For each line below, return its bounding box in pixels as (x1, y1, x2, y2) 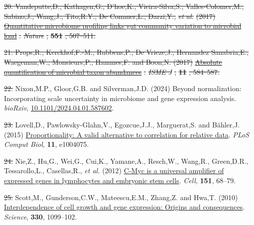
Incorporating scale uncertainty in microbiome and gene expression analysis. (4, 93, 237, 103)
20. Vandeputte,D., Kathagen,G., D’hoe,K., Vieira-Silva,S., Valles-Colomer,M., (4, 1, 244, 11)
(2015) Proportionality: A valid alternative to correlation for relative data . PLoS (4, 129, 250, 139)
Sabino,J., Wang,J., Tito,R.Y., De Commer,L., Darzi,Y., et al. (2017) (4, 10, 216, 21)
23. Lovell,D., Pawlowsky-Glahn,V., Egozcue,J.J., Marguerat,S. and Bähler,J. (4, 119, 240, 129)
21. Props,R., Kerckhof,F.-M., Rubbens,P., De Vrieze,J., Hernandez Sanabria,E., (4, 47, 249, 57)
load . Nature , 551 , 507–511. (4, 30, 96, 40)
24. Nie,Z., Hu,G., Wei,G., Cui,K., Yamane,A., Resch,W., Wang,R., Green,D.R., (4, 155, 249, 166)
